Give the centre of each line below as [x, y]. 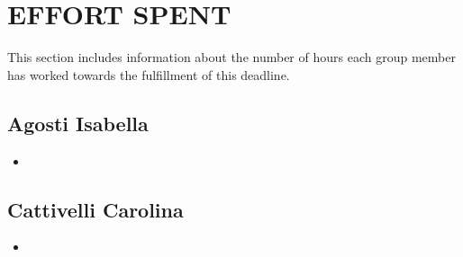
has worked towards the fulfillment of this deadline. [149, 74]
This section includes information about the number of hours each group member [231, 57]
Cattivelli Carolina [95, 209]
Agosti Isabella [78, 123]
